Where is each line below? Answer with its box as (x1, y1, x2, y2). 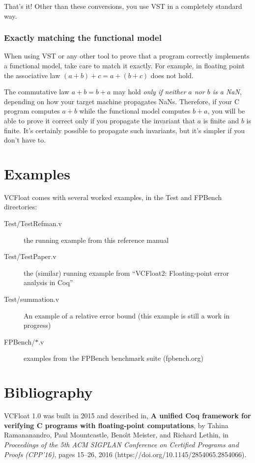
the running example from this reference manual (24, 234, 169, 245)
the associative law (4, 70, 60, 80)
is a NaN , (212, 87, 242, 97)
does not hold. (150, 70, 194, 80)
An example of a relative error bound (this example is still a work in (24, 310, 230, 320)
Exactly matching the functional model (4, 31, 162, 44)
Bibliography (4, 382, 93, 402)
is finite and (203, 115, 239, 125)
